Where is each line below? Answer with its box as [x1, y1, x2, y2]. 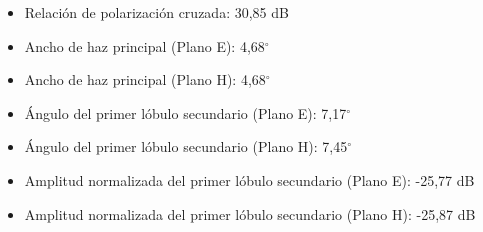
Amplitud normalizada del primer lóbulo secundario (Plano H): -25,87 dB [24, 203, 476, 224]
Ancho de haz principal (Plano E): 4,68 [24, 35, 265, 56]
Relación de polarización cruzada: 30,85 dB [24, 2, 289, 22]
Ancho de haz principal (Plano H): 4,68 [24, 69, 266, 90]
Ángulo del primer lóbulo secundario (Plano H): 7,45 [24, 136, 348, 157]
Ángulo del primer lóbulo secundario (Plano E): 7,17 [24, 102, 347, 123]
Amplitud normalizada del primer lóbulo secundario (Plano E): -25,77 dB [24, 169, 475, 190]
